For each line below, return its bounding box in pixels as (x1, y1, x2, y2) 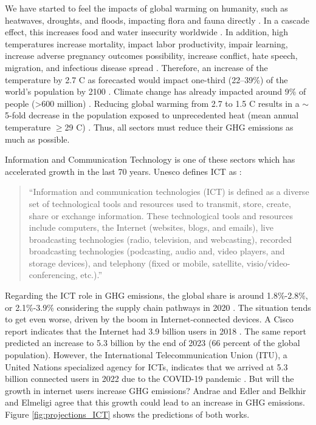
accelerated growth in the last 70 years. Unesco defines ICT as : (5, 165, 242, 177)
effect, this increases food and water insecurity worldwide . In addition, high (5, 25, 288, 38)
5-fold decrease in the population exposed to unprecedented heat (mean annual (5, 109, 299, 121)
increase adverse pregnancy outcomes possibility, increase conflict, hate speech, (5, 49, 298, 62)
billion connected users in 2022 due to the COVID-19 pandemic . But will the (5, 372, 294, 385)
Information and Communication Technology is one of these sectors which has (5, 153, 295, 166)
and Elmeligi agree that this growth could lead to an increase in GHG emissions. (5, 396, 305, 409)
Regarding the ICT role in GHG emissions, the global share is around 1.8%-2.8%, (5, 289, 308, 302)
